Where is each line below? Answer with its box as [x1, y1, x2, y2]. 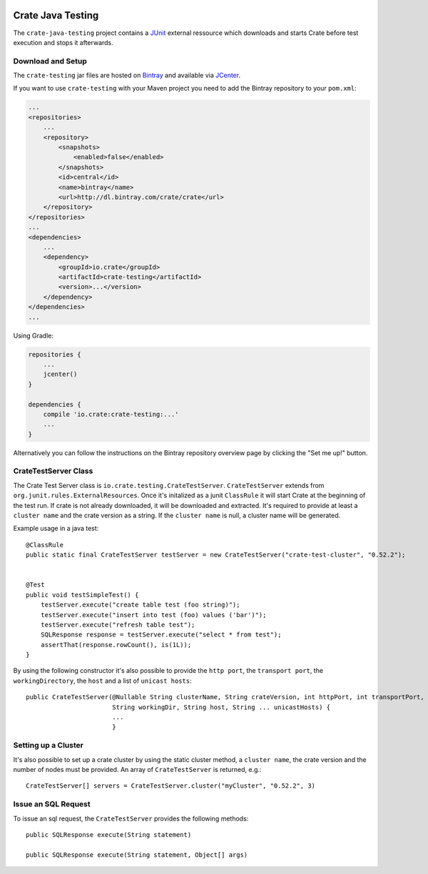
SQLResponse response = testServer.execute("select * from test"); [40, 631, 282, 639]
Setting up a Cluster [13, 741, 83, 751]
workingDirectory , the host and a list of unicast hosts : [13, 676, 192, 685]
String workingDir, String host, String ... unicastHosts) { [111, 703, 331, 711]
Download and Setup [13, 56, 87, 66]
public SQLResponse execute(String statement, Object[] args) [26, 850, 248, 859]
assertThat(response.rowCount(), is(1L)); [40, 641, 192, 649]
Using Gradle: [13, 331, 53, 340]
